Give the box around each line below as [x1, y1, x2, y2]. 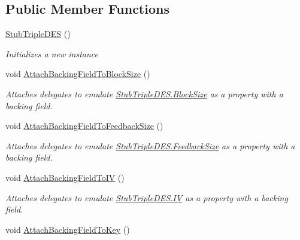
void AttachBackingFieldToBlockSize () [5, 67, 150, 80]
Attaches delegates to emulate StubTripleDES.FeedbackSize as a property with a [5, 139, 295, 152]
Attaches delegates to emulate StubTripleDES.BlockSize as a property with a [5, 87, 283, 100]
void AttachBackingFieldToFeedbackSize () [5, 119, 163, 132]
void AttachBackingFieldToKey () [5, 223, 130, 235]
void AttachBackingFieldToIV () [5, 171, 125, 183]
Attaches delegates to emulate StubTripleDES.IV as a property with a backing [5, 191, 288, 204]
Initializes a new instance [5, 47, 98, 60]
